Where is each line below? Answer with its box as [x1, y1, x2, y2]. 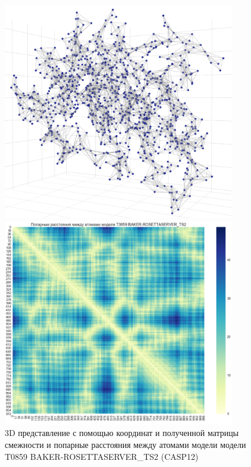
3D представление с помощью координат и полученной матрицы [5, 426, 239, 439]
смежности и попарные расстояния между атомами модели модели [5, 438, 246, 450]
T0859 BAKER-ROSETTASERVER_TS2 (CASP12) [5, 450, 199, 462]
